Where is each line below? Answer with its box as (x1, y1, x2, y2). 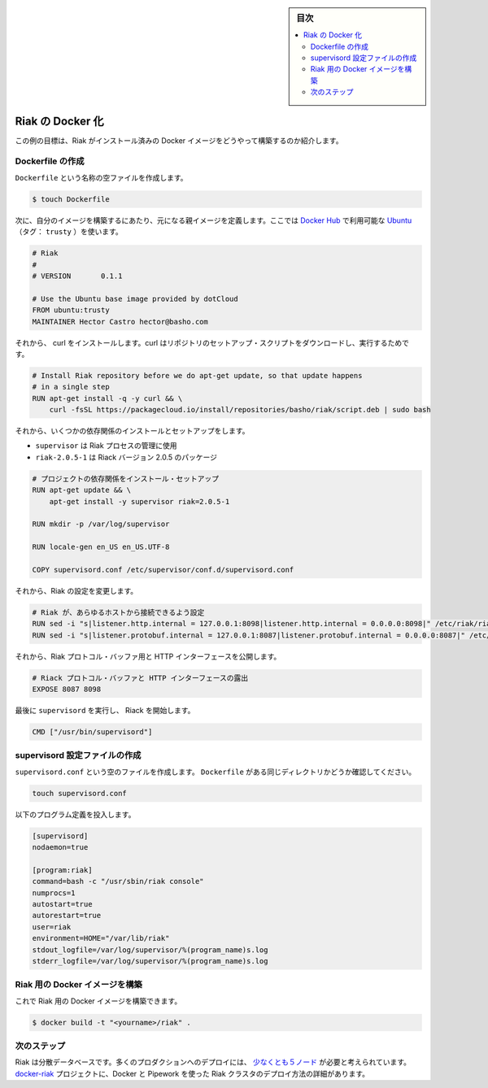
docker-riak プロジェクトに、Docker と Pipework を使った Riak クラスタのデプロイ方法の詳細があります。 (15, 1068, 370, 1078)
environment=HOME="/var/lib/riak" (32, 934, 170, 943)
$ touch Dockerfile (32, 194, 110, 203)
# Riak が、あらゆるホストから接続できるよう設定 (32, 607, 205, 617)
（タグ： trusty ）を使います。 (15, 227, 124, 237)
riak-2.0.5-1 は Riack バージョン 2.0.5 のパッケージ (35, 452, 218, 462)
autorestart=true (32, 911, 102, 920)
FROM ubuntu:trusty (32, 306, 110, 315)
